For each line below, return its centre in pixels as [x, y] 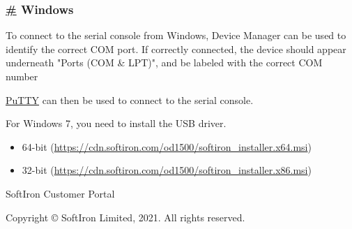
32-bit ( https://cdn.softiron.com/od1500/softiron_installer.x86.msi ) [167, 170]
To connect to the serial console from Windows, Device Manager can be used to [176, 35]
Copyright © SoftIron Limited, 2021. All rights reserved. [125, 217]
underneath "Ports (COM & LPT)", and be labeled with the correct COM [164, 62]
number [22, 76]
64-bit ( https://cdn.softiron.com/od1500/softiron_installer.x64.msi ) [167, 146]
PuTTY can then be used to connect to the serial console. [130, 99]
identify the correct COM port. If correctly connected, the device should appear [176, 49]
